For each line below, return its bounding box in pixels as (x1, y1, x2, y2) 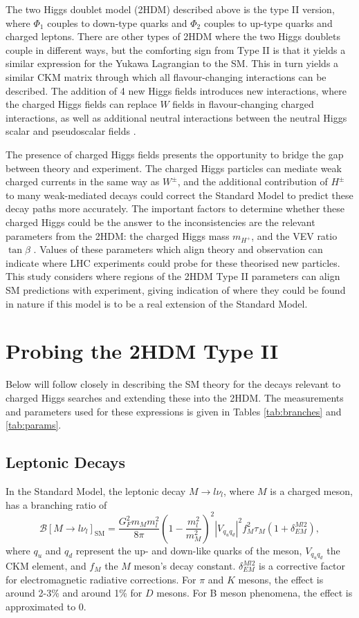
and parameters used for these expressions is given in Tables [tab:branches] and (6, 404, 342, 418)
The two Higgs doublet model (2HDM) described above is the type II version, (6, 2, 335, 16)
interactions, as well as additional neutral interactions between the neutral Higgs (6, 110, 347, 124)
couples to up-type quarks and (203, 15, 333, 30)
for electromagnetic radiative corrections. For (6, 572, 196, 586)
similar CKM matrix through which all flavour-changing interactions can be (6, 69, 326, 84)
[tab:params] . (6, 418, 62, 432)
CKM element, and (6, 559, 86, 573)
